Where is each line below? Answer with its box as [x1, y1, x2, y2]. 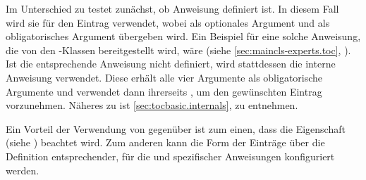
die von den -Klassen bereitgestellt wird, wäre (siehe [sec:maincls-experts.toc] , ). [6, 42, 351, 57]
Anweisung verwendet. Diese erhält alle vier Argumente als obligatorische [6, 70, 323, 84]
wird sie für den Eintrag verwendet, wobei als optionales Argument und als [6, 15, 330, 30]
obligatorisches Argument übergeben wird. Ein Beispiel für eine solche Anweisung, [6, 29, 361, 44]
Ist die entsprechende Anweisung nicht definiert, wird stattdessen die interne [6, 56, 336, 71]
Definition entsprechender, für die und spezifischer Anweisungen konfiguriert [6, 148, 335, 163]
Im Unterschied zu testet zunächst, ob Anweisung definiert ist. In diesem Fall [6, 1, 339, 15]
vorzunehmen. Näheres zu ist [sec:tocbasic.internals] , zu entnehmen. [6, 98, 298, 112]
